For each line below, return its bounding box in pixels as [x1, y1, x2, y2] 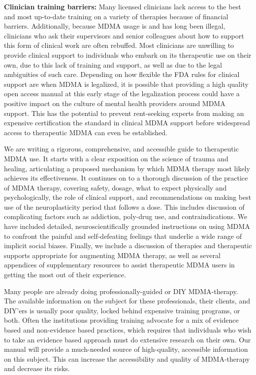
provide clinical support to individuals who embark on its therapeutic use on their [4, 49, 252, 60]
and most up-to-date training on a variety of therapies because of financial [4, 11, 228, 21]
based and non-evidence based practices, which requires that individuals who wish [4, 325, 252, 335]
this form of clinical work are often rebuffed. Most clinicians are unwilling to [4, 40, 234, 50]
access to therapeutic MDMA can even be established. [4, 127, 167, 137]
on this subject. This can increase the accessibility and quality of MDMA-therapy [4, 353, 250, 364]
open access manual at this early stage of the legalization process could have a [4, 88, 240, 99]
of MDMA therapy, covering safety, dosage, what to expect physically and [4, 182, 227, 192]
